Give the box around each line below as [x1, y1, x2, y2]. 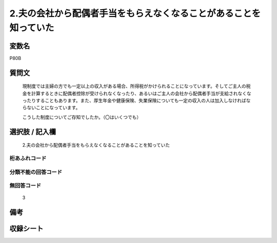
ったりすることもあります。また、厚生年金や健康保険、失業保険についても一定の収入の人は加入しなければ [22, 97, 246, 104]
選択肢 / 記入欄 [9, 127, 56, 136]
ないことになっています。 [26, 105, 81, 111]
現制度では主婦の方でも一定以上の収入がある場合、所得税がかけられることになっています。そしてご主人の [22, 83, 246, 89]
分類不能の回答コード [9, 168, 63, 175]
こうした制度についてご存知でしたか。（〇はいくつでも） [22, 114, 142, 120]
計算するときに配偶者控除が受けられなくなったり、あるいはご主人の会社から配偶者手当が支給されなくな [31, 90, 251, 96]
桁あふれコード [9, 155, 47, 161]
